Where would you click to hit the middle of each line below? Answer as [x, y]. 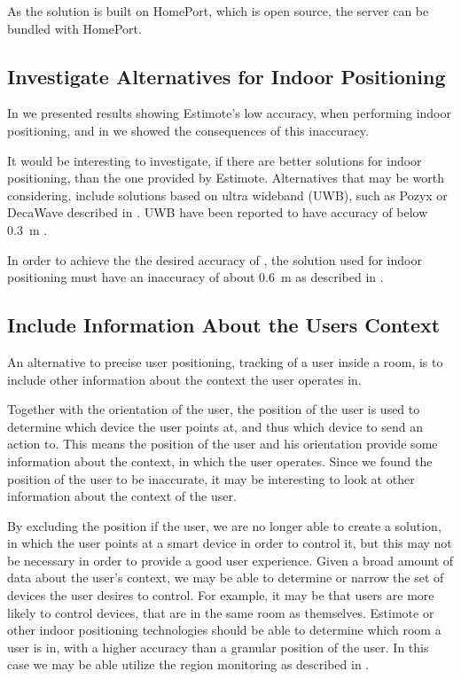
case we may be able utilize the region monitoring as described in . [188, 664]
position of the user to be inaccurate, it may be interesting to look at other [211, 478]
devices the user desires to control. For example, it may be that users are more [221, 595]
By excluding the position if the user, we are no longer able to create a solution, [224, 525]
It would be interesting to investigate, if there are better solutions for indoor [215, 160]
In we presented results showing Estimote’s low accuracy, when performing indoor [229, 113]
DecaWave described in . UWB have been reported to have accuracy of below [218, 212]
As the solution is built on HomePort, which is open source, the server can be [218, 11]
